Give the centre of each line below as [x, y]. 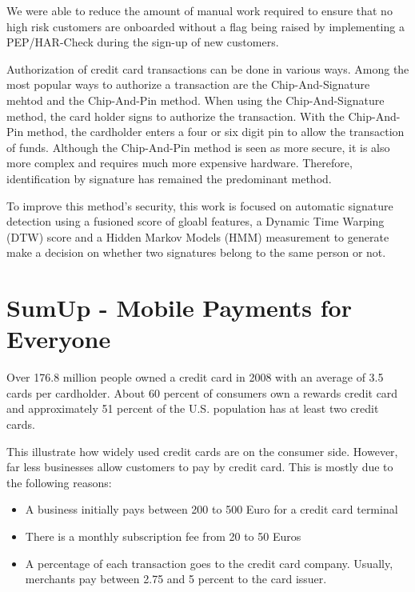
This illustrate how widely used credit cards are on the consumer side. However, [202, 451]
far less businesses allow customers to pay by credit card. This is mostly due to [200, 467]
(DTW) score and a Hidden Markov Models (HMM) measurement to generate [198, 236]
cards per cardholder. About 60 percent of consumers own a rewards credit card [202, 392]
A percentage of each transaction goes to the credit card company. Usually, [209, 563]
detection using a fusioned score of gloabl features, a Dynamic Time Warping [196, 221]
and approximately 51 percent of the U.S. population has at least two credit [193, 408]
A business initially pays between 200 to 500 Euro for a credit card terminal [211, 509]
